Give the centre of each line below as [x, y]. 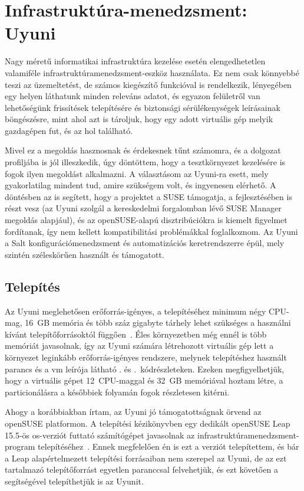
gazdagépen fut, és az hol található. [69, 130]
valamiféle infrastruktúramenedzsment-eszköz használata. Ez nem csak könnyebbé [152, 72]
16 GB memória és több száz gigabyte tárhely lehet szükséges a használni [158, 323]
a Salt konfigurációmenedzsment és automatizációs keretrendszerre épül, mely [145, 243]
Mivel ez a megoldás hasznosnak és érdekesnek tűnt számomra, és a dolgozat [143, 150]
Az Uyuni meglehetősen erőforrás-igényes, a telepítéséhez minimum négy [136, 311]
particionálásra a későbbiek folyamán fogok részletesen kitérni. [117, 392]
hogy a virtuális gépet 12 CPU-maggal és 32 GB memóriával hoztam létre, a [144, 380]
